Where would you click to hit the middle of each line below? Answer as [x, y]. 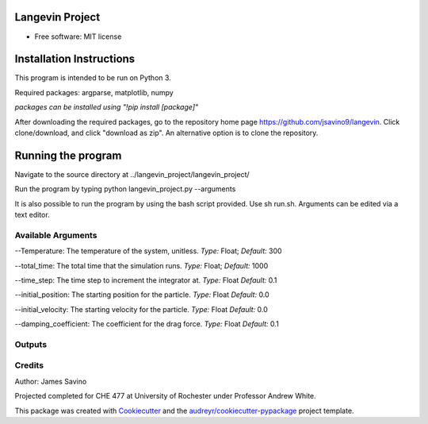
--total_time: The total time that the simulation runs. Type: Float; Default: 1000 [141, 265]
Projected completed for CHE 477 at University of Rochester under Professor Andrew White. [165, 396]
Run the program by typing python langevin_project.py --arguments [125, 189]
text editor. [32, 215]
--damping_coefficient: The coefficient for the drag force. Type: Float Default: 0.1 [147, 324]
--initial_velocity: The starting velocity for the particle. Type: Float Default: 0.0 [141, 309]
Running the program [68, 155]
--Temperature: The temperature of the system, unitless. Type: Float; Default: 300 [148, 251]
